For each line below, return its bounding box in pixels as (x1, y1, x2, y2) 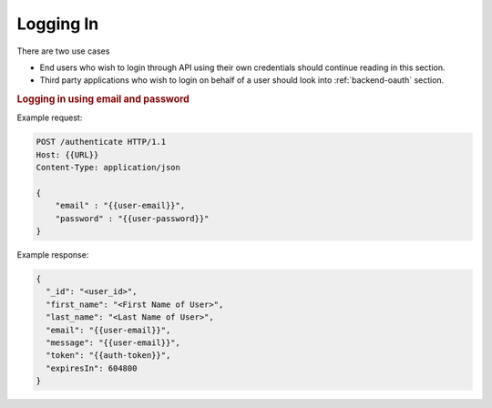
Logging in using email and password (16, 93, 190, 106)
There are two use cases (16, 46, 110, 56)
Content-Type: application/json (36, 162, 181, 173)
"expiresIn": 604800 (46, 362, 138, 373)
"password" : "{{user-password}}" (55, 213, 210, 223)
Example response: (16, 250, 89, 260)
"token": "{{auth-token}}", (46, 351, 171, 361)
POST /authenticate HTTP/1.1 (36, 137, 167, 148)
